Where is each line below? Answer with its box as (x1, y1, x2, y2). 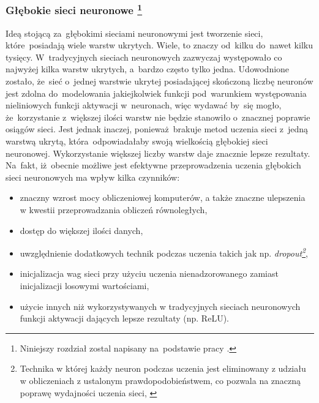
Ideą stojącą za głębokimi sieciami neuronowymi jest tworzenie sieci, (6, 26, 263, 39)
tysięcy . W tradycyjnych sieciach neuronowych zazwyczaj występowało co (6, 50, 282, 63)
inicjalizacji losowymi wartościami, (20, 279, 149, 292)
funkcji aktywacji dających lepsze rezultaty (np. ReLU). (20, 312, 229, 325)
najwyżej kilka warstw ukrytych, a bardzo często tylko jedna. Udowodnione (6, 62, 290, 75)
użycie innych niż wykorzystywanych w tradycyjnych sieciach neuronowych (20, 299, 301, 312)
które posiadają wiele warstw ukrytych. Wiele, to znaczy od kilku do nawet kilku (6, 39, 313, 51)
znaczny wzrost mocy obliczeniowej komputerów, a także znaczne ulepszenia (20, 191, 306, 204)
